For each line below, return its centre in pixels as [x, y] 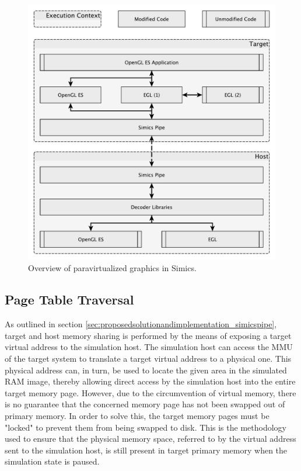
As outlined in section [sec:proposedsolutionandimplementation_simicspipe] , [141, 324]
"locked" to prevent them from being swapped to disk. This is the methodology [146, 427]
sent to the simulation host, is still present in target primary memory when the [146, 450]
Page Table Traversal [69, 299]
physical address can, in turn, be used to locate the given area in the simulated [146, 370]
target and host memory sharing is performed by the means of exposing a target [148, 335]
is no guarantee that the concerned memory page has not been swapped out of [145, 404]
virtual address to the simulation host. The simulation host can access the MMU [149, 347]
